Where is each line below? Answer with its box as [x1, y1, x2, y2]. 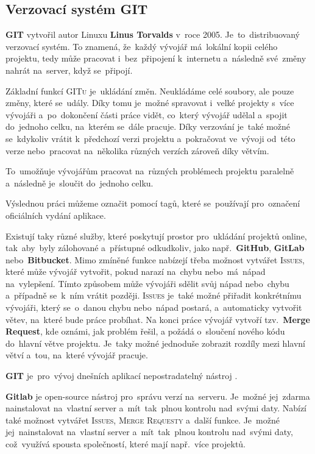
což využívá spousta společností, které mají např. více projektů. [5, 438, 246, 450]
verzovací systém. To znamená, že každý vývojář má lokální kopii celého [5, 40, 278, 52]
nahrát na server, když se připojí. [5, 63, 133, 76]
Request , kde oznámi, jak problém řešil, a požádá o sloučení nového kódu [5, 325, 285, 338]
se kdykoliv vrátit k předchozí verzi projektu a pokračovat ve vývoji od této [5, 132, 296, 144]
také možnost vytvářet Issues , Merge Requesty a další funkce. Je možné [5, 413, 280, 426]
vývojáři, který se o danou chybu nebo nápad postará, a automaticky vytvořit [5, 301, 302, 314]
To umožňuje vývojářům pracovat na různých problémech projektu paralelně [5, 165, 294, 177]
